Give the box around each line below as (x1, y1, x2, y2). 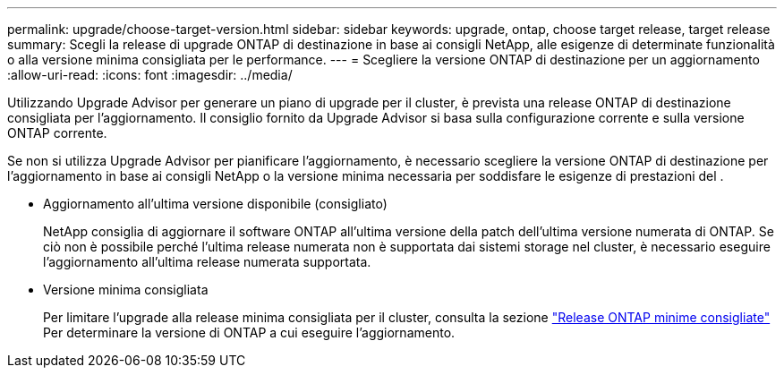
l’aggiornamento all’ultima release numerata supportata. (43, 254, 371, 269)
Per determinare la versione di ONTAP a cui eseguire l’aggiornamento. (43, 325, 456, 340)
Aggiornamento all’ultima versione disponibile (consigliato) (43, 196, 388, 211)
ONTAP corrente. (7, 125, 107, 141)
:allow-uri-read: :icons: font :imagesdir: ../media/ (7, 67, 293, 82)
